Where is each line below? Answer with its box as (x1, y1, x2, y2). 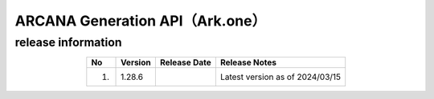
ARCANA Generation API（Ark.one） (14, 12, 267, 30)
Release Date (159, 57, 212, 68)
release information (14, 35, 122, 49)
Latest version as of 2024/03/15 (219, 72, 342, 83)
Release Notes (219, 57, 277, 68)
